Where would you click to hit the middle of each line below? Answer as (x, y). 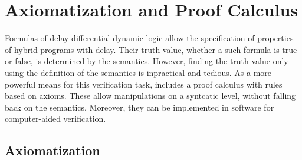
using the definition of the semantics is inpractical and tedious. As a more (138, 72)
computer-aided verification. (55, 119)
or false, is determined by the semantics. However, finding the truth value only (147, 61)
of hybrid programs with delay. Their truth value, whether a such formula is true (151, 49)
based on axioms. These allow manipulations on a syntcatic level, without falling (150, 96)
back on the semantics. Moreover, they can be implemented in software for (139, 107)
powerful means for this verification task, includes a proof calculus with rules (144, 84)
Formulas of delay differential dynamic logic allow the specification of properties (149, 38)
